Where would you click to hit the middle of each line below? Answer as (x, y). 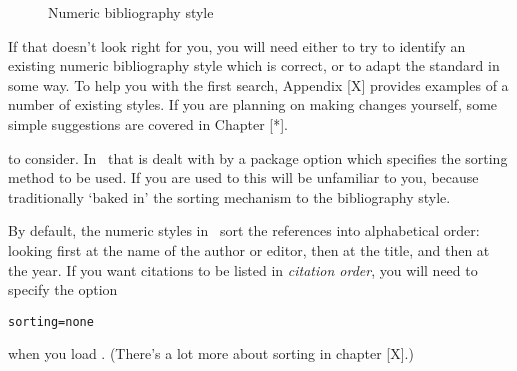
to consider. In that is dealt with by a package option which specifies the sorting (258, 157)
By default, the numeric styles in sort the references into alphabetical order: (244, 230)
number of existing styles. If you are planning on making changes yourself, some (253, 104)
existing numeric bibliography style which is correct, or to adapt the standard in (254, 65)
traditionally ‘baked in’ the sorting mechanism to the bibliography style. (229, 196)
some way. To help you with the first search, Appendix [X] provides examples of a (258, 84)
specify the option (63, 289)
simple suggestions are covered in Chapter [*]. (148, 123)
